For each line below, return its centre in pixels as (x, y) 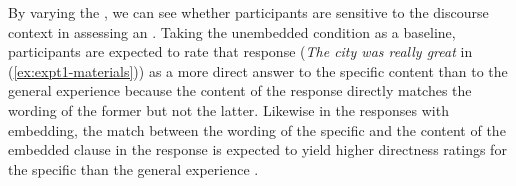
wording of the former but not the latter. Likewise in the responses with (228, 109)
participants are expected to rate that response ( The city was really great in (240, 51)
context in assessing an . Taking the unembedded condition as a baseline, (232, 31)
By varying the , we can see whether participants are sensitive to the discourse (248, 12)
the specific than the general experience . (133, 168)
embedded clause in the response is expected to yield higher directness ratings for (257, 149)
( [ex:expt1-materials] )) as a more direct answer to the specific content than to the (258, 70)
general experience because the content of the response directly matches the (240, 90)
